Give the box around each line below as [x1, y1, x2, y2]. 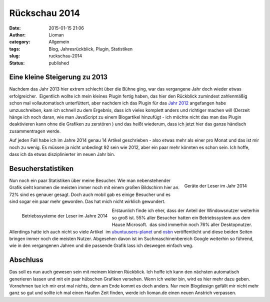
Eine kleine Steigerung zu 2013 [9, 73, 107, 81]
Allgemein [48, 39, 69, 45]
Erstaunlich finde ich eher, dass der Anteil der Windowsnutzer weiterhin [111, 207, 259, 213]
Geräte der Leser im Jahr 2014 [184, 182, 247, 188]
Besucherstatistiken [9, 164, 74, 172]
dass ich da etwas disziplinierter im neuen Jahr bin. [9, 151, 115, 157]
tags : [9, 45, 20, 52]
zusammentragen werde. [9, 128, 61, 134]
